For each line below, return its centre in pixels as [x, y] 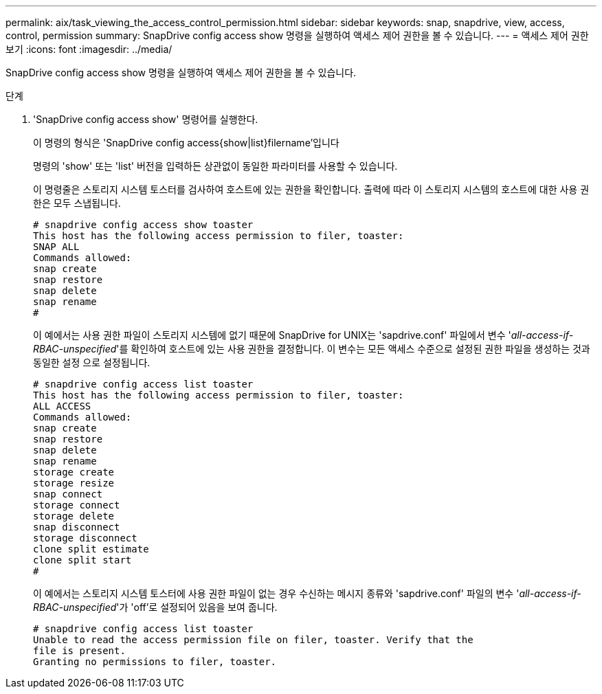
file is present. [79, 651]
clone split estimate [91, 549]
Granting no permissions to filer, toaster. [155, 662]
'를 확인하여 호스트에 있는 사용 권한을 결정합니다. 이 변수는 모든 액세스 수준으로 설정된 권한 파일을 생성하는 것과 [353, 349]
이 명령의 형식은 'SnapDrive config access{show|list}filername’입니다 [186, 143]
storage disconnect [85, 538]
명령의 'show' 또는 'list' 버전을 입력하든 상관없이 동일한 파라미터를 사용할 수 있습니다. [215, 166]
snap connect [68, 494]
